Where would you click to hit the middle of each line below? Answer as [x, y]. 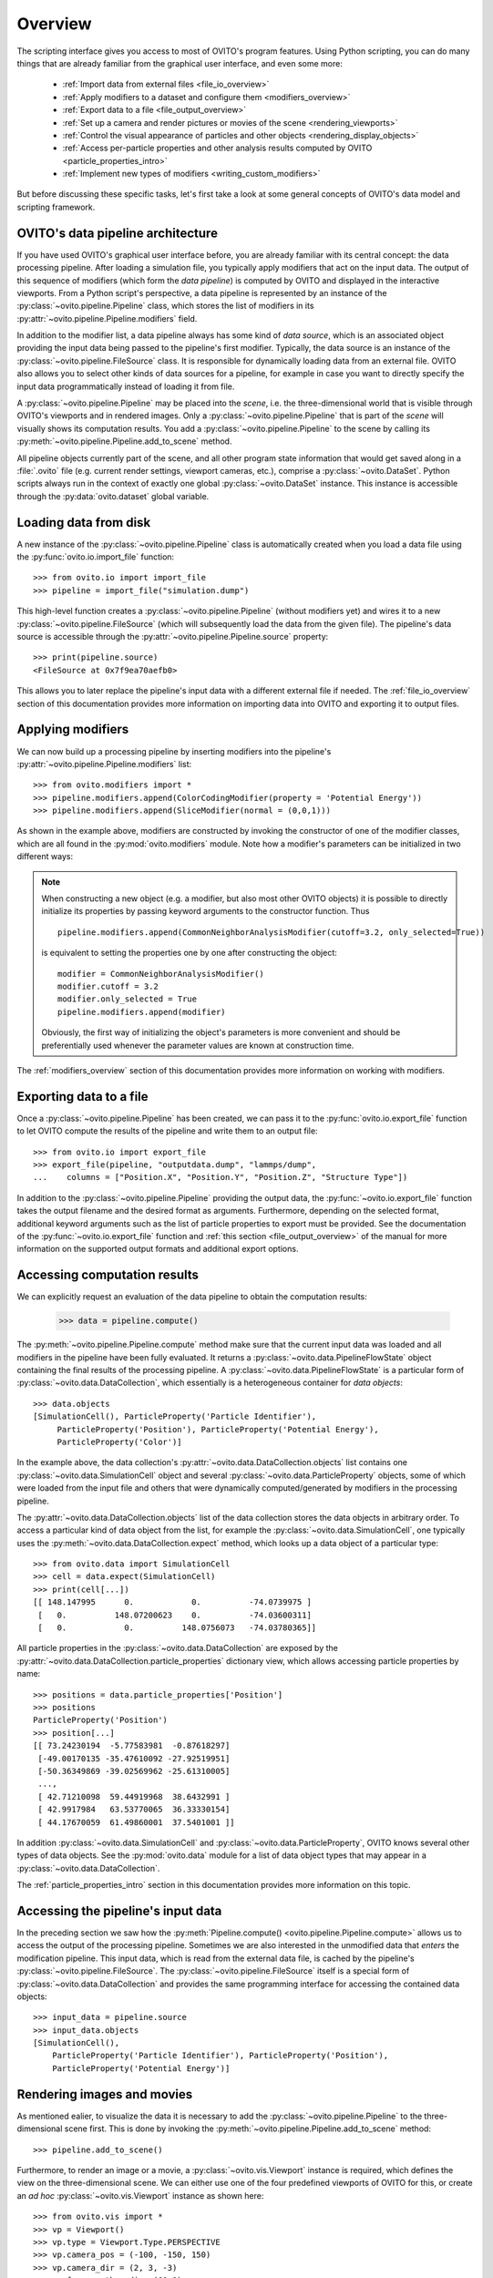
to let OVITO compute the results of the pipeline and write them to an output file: [167, 1131]
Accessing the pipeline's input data [119, 1910]
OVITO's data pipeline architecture [118, 233]
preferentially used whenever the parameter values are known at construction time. [198, 1045]
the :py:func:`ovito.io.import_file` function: [96, 557]
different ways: [45, 857]
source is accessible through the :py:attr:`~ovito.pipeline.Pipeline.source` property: [173, 637]
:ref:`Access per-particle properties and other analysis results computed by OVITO [217, 148]
